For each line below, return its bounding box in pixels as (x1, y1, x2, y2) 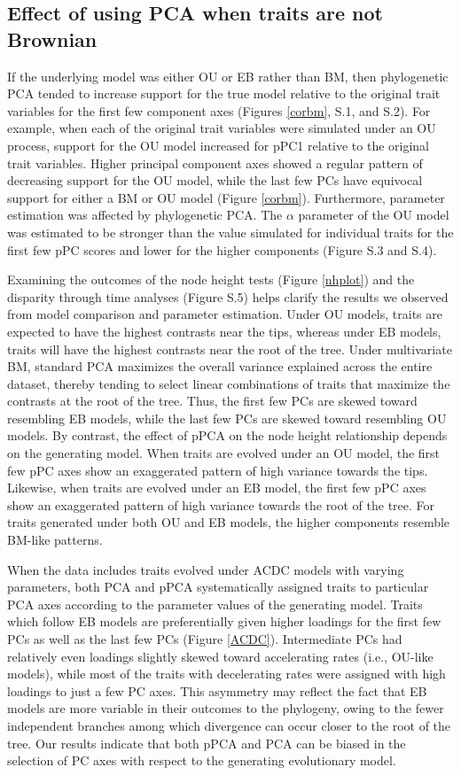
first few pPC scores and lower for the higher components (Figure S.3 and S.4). (7, 240, 437, 259)
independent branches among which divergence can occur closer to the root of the (7, 716, 451, 734)
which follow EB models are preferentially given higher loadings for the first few (7, 612, 441, 631)
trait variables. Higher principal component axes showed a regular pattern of (7, 153, 423, 172)
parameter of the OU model (298, 205, 449, 224)
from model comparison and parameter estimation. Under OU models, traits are (7, 305, 442, 323)
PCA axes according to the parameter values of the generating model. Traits (7, 594, 423, 613)
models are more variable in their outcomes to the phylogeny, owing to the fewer (7, 699, 444, 717)
